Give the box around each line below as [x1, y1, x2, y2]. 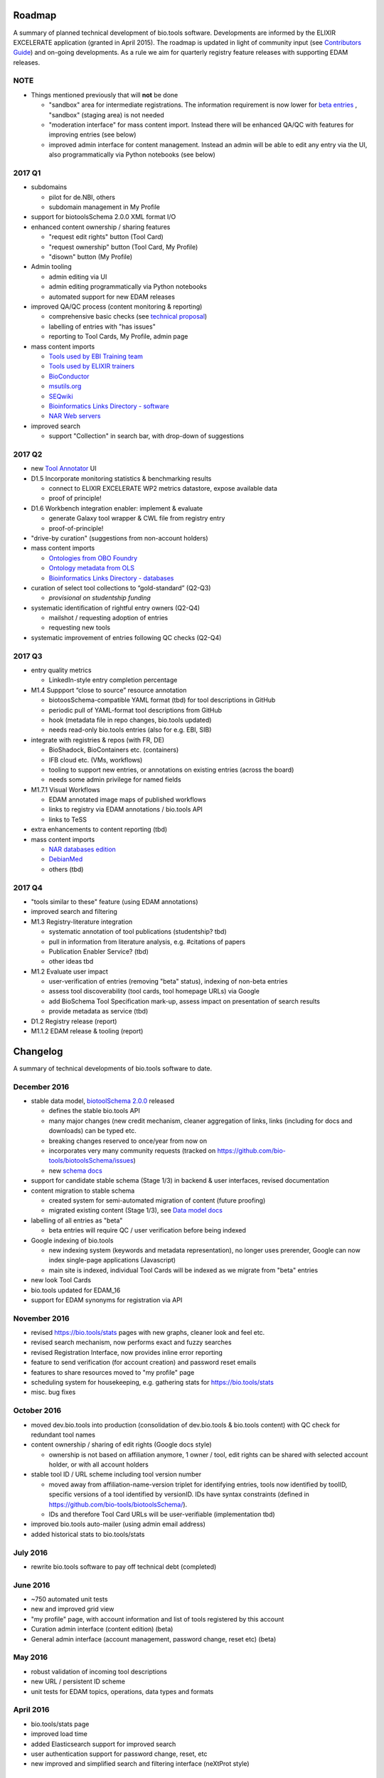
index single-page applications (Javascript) [48, 1256, 176, 1265]
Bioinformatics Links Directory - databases [48, 573, 174, 582]
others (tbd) [48, 865, 84, 873]
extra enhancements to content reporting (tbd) [31, 825, 168, 834]
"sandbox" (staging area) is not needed [48, 110, 165, 119]
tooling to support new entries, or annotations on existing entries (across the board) [48, 765, 294, 774]
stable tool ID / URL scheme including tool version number [31, 1470, 202, 1479]
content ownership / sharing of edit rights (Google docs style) [31, 1440, 213, 1449]
